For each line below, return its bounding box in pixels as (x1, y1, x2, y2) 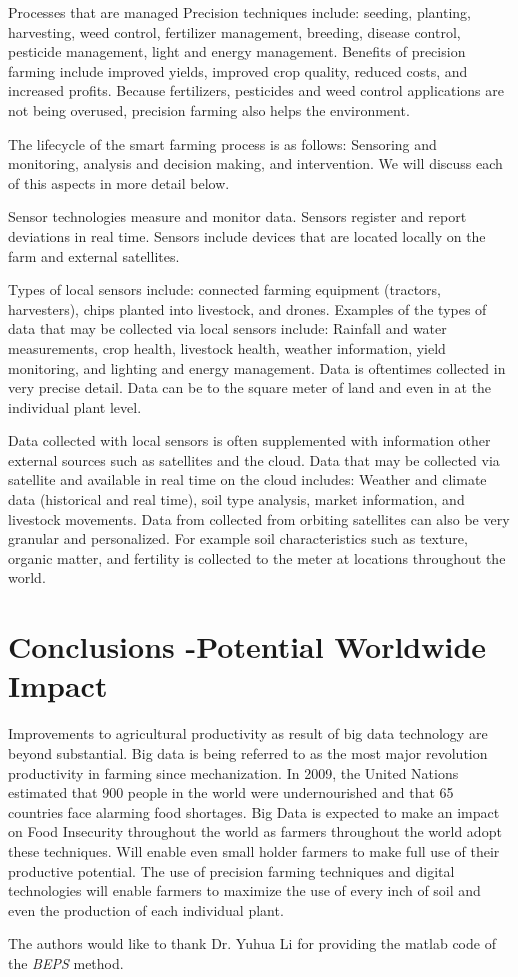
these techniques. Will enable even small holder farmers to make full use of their (8, 840, 500, 861)
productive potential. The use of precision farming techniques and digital (8, 860, 455, 881)
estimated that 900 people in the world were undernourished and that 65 (8, 782, 454, 803)
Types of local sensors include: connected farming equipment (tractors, (8, 279, 441, 300)
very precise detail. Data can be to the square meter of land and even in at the (8, 377, 492, 398)
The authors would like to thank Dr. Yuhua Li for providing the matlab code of (8, 933, 496, 954)
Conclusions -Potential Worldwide (8, 626, 487, 667)
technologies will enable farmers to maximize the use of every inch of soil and (8, 880, 481, 901)
